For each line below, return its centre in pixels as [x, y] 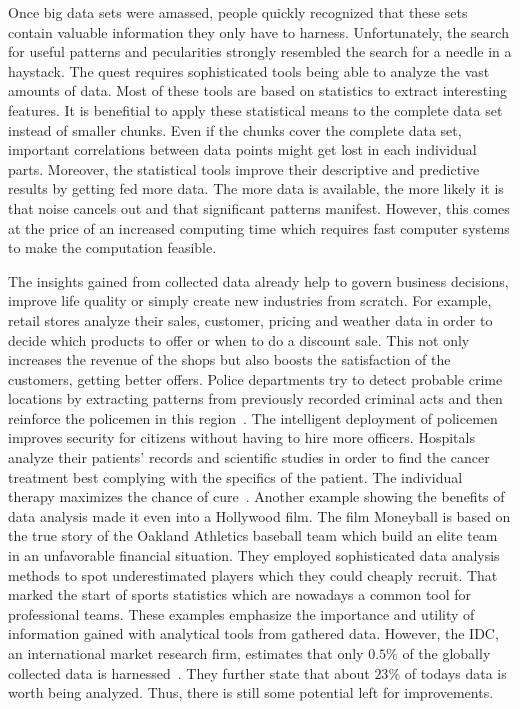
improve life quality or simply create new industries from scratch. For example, [250, 300]
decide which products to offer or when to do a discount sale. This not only [239, 339]
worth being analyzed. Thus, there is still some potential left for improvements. [251, 692]
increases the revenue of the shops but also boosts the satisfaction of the [229, 359]
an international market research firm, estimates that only [186, 653]
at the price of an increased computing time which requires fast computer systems [259, 227]
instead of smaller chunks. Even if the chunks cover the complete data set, [235, 129]
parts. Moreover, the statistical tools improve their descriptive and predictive [244, 168]
